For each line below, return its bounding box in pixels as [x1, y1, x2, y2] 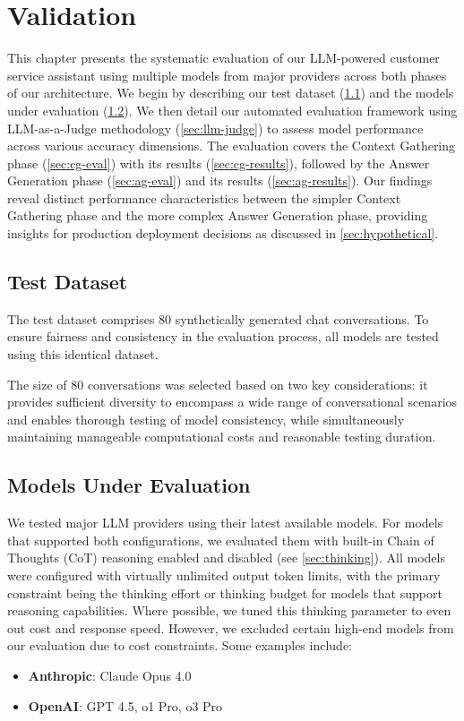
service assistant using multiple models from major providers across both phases [7, 65, 447, 84]
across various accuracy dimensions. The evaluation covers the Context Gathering [7, 136, 456, 155]
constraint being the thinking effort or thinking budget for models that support [7, 583, 443, 602]
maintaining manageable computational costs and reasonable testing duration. [7, 427, 436, 446]
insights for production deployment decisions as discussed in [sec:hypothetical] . [7, 224, 439, 243]
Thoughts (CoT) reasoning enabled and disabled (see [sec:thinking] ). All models [7, 548, 445, 567]
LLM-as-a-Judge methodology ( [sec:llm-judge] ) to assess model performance [7, 118, 424, 137]
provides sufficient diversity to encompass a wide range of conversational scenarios [7, 392, 458, 411]
